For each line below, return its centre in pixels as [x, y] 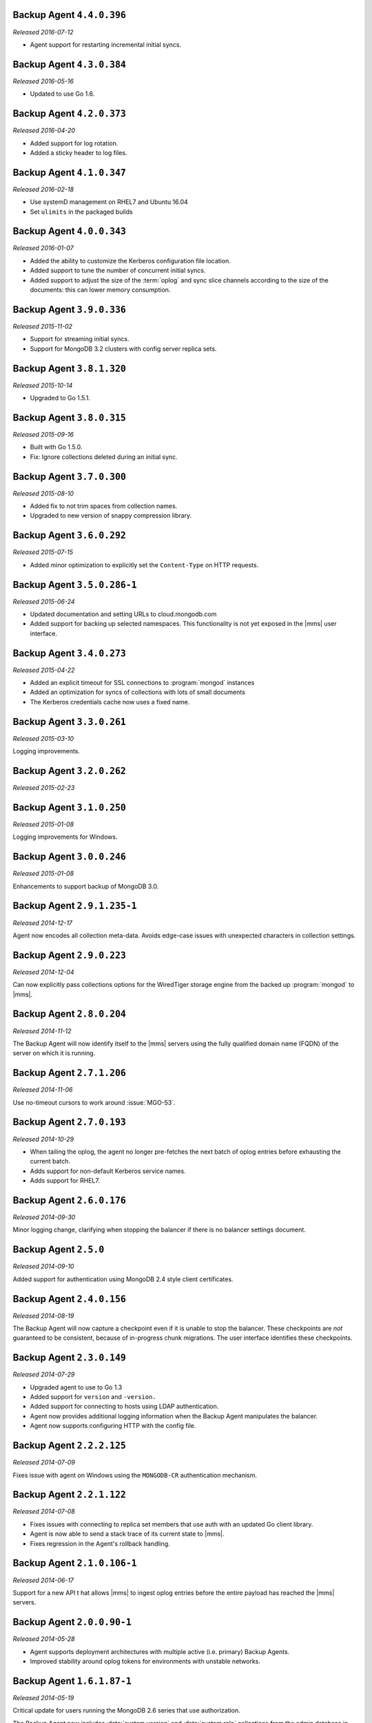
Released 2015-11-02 [42, 326]
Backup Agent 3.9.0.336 [70, 309]
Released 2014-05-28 [44, 1639]
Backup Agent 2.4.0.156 [70, 1299]
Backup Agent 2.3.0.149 [70, 1358]
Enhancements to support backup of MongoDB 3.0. [86, 886]
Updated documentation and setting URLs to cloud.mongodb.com [123, 614]
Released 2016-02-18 [43, 189]
